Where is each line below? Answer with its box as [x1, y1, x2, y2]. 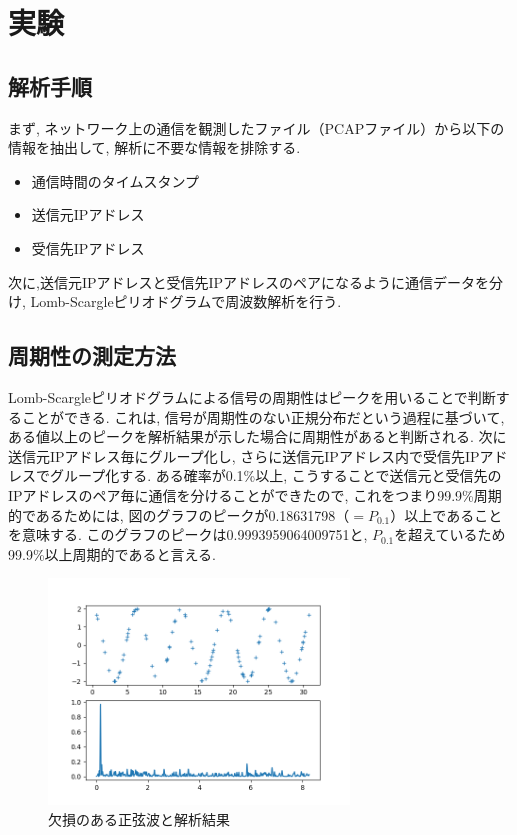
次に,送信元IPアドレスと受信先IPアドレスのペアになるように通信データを [8, 271, 490, 292]
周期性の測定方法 [8, 340, 176, 371]
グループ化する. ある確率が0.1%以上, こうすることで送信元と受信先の [49, 465, 502, 486]
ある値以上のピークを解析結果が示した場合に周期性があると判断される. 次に [8, 426, 507, 447]
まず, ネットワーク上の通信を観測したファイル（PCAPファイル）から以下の [8, 117, 505, 138]
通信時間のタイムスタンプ [31, 170, 200, 191]
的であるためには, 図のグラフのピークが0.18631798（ [8, 504, 350, 525]
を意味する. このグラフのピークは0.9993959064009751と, [8, 524, 368, 545]
